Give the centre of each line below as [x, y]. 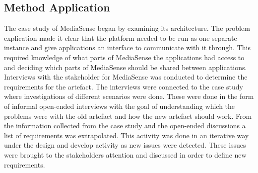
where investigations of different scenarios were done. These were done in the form [129, 96]
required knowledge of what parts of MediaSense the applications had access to [124, 57]
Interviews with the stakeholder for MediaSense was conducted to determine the [126, 77]
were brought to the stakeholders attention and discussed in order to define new [125, 154]
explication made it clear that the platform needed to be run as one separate [121, 38]
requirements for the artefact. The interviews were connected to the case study [124, 86]
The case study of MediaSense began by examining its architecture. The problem [127, 28]
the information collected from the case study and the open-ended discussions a [125, 126]
